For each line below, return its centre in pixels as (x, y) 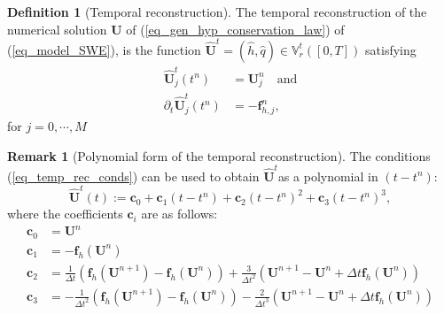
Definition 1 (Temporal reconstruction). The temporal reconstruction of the (217, 11)
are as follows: (179, 214)
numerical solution (57, 29)
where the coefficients (65, 214)
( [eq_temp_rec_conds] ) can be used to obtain (133, 176)
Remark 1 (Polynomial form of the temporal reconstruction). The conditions (219, 155)
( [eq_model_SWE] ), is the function (104, 49)
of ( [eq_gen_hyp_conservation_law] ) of (235, 29)
